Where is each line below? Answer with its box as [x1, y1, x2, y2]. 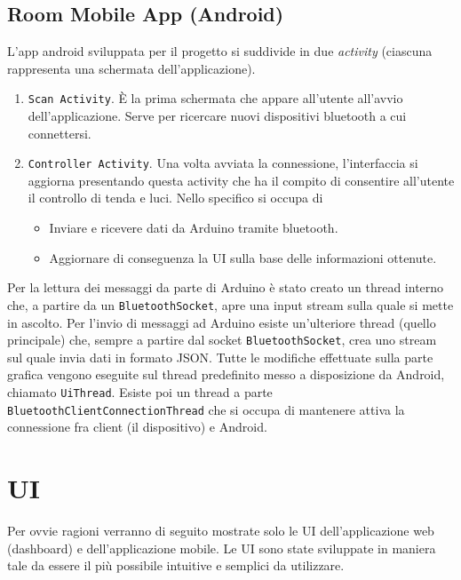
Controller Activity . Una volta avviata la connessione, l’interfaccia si [28, 154, 418, 172]
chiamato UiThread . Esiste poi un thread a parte [7, 382, 273, 401]
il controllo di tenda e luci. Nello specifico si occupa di [28, 188, 323, 207]
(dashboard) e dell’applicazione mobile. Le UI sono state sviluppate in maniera [7, 538, 436, 557]
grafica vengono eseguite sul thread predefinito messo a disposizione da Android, [7, 365, 445, 384]
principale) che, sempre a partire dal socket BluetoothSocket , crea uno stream [7, 330, 437, 349]
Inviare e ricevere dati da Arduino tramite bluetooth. [49, 218, 338, 237]
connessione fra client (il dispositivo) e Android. [7, 417, 267, 436]
